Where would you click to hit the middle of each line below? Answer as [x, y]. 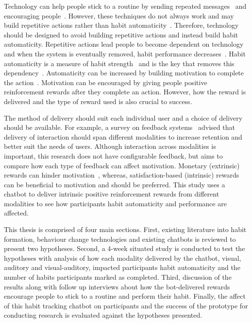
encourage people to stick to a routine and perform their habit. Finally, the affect [125, 296]
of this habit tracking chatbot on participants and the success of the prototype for [126, 305]
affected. [16, 213]
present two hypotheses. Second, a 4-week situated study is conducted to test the [125, 248]
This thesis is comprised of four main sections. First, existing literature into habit [125, 229]
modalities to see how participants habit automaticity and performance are [115, 203]
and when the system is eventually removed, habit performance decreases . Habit [125, 53]
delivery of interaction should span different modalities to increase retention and [123, 136]
